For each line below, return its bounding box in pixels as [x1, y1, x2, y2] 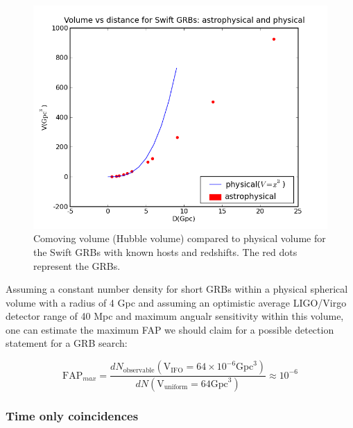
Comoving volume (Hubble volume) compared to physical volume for [33, 231, 326, 246]
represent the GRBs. [33, 258, 121, 273]
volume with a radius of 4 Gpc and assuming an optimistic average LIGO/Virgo [6, 295, 347, 309]
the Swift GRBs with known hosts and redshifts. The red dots [33, 244, 298, 259]
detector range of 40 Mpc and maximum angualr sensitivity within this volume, [6, 309, 344, 323]
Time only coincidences [6, 406, 139, 424]
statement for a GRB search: [6, 336, 128, 350]
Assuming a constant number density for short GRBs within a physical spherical [6, 282, 348, 296]
